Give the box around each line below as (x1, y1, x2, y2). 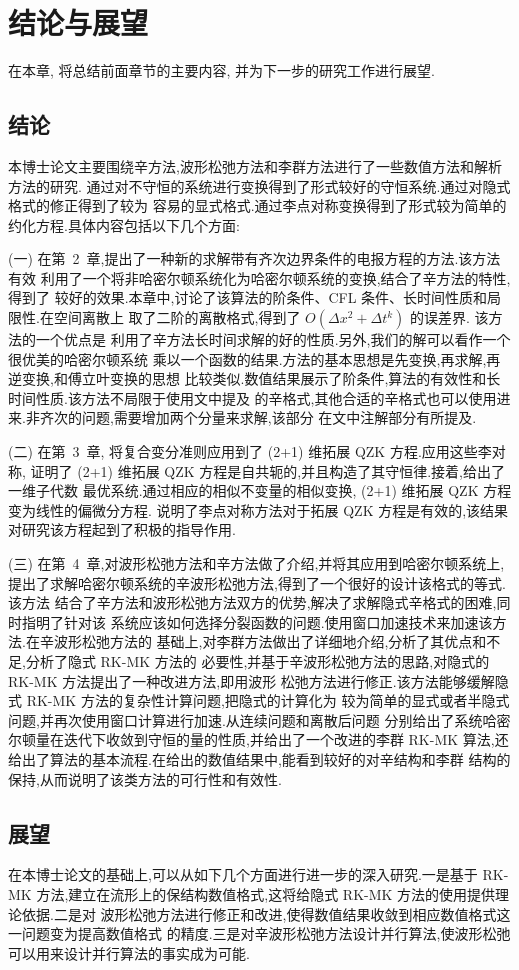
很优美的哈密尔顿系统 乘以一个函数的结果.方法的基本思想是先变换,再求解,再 (8, 348, 501, 369)
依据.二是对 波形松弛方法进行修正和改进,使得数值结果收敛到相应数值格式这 (21, 903, 511, 924)
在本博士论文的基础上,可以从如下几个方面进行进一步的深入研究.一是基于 (8, 864, 478, 885)
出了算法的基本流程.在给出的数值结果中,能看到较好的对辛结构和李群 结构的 (21, 748, 511, 769)
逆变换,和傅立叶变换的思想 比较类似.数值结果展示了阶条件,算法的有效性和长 (8, 368, 501, 389)
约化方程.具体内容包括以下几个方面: (8, 214, 240, 235)
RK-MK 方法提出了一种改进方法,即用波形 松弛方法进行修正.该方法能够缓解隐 (8, 670, 509, 691)
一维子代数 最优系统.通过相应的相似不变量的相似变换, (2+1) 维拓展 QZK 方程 (8, 480, 512, 501)
